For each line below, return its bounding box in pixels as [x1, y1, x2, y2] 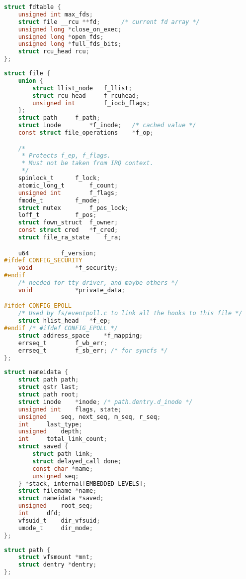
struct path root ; [18, 391, 79, 398]
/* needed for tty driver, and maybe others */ [18, 279, 178, 287]
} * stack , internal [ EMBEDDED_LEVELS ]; [18, 480, 147, 487]
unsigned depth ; [18, 428, 82, 435]
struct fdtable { [4, 3, 61, 10]
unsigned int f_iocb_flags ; [32, 99, 150, 107]
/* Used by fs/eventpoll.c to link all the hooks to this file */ [18, 310, 243, 317]
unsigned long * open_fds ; [18, 33, 104, 40]
